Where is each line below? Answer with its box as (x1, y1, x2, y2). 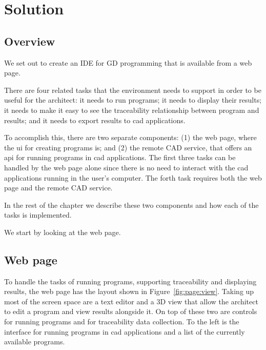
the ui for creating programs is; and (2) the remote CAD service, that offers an (4, 142, 252, 152)
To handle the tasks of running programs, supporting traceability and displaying (4, 276, 257, 286)
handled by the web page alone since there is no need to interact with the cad (4, 162, 249, 172)
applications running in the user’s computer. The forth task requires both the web (4, 172, 262, 183)
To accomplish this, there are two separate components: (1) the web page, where (4, 132, 257, 143)
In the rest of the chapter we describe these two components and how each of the (4, 199, 259, 210)
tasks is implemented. (4, 209, 72, 220)
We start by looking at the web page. (4, 226, 121, 237)
